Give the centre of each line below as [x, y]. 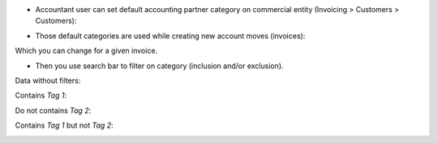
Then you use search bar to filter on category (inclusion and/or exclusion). [159, 66]
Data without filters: [48, 80]
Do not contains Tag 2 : [53, 110]
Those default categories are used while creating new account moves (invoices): [170, 36]
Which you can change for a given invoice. [86, 51]
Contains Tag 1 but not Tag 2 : [64, 125]
